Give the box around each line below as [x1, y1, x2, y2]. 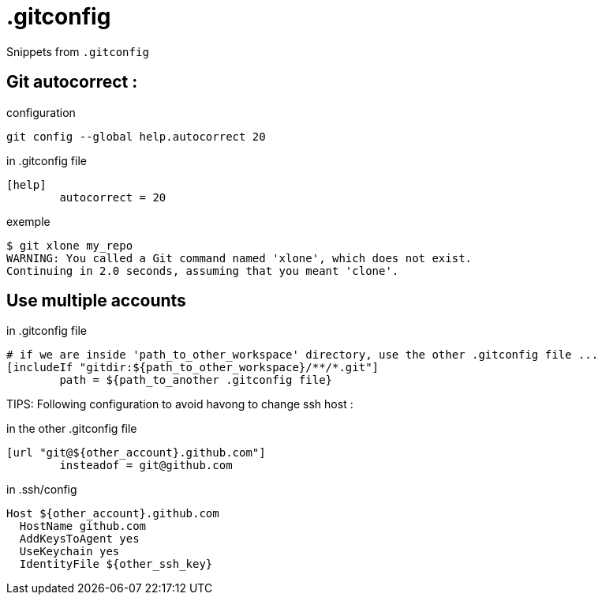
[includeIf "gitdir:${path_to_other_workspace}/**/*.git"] [6, 361, 380, 374]
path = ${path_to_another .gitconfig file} [59, 374, 333, 387]
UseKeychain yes [19, 545, 120, 558]
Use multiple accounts [6, 291, 186, 311]
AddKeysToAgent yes [19, 532, 140, 546]
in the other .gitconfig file [6, 422, 137, 436]
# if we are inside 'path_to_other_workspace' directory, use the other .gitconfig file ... [6, 348, 599, 362]
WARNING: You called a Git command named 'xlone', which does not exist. [6, 251, 473, 265]
